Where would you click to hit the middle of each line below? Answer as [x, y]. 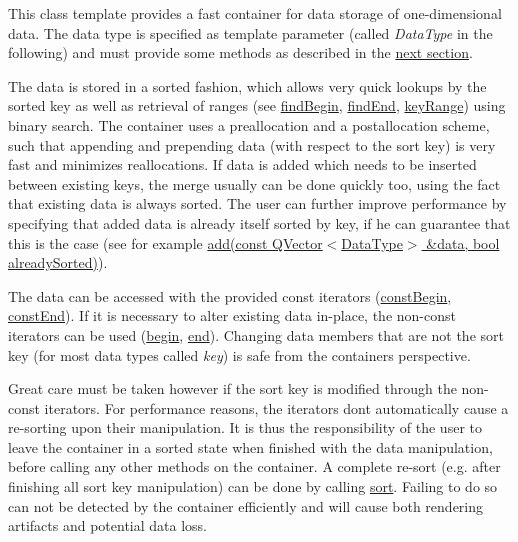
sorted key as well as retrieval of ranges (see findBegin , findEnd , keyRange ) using [257, 105]
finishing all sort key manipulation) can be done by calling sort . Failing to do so [253, 486]
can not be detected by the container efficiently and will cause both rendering [246, 505]
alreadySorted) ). [58, 262]
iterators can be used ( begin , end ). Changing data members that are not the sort [256, 334]
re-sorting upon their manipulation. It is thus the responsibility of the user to [245, 427]
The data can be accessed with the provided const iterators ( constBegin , [230, 295]
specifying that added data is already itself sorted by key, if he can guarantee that [259, 222]
